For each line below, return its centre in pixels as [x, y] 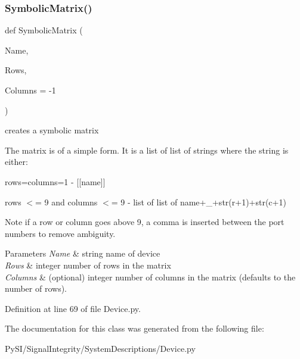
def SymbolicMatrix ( [44, 30]
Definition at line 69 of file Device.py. [73, 308]
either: [16, 162]
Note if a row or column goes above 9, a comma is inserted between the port [145, 222]
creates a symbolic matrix [52, 130]
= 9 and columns [67, 202]
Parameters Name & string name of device [83, 253]
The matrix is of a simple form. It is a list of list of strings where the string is [147, 150]
